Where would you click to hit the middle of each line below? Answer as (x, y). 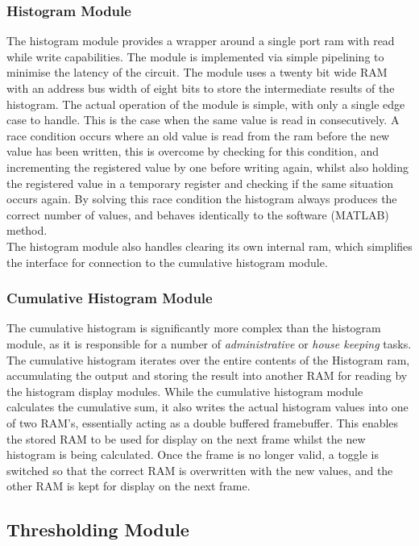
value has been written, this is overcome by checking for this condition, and (193, 151)
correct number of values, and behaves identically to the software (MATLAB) (198, 214)
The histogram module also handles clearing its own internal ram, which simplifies (209, 246)
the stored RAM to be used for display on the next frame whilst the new (186, 438)
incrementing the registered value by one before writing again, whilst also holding (207, 167)
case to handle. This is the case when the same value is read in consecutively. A (203, 120)
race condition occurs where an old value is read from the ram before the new (198, 135)
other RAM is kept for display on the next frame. (129, 486)
